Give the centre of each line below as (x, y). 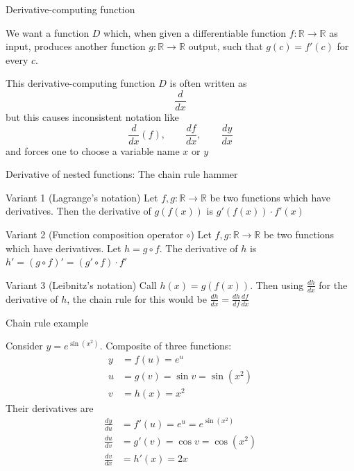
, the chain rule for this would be (137, 298)
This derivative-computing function (81, 83)
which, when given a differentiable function (195, 32)
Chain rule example (47, 322)
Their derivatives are (50, 407)
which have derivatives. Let (64, 248)
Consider (24, 346)
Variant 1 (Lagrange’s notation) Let (82, 197)
